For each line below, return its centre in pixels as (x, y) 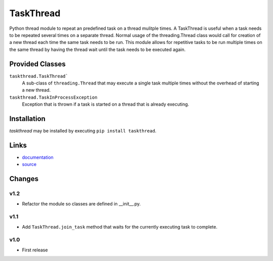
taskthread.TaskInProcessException (54, 97)
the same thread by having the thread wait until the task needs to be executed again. (97, 49)
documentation (38, 157)
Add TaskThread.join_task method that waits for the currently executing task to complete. (120, 227)
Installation (27, 119)
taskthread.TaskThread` (39, 76)
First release (35, 250)
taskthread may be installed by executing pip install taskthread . (83, 131)
